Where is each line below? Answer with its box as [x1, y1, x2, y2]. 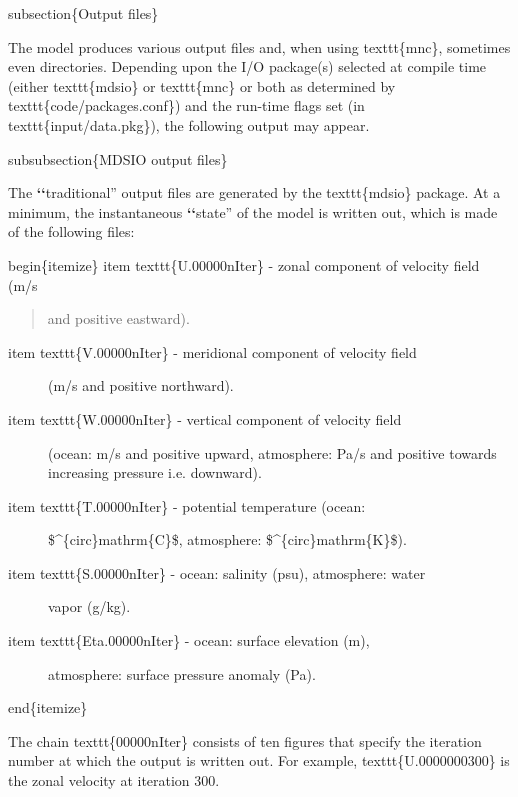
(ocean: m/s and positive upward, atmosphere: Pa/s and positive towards [48, 442, 497, 463]
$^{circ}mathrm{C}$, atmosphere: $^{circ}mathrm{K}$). [48, 529, 407, 550]
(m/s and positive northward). [48, 375, 234, 396]
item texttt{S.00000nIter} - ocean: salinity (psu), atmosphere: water [8, 562, 426, 583]
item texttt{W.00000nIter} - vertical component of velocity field [8, 408, 402, 429]
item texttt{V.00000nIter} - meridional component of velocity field [8, 341, 417, 362]
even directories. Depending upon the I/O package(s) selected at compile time [8, 56, 487, 77]
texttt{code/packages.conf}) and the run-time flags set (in [8, 95, 365, 116]
